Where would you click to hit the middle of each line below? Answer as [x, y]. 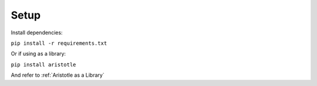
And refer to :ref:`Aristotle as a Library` [58, 75]
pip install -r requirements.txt [59, 43]
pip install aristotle [43, 64]
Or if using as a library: [38, 54]
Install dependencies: [37, 33]
